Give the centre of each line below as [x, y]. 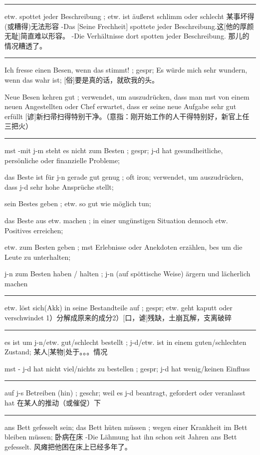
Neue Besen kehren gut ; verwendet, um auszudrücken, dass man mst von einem [127, 96]
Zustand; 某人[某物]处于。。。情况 [56, 352]
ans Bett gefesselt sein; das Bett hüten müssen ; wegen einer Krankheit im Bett [126, 427]
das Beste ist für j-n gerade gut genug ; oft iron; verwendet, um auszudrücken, [124, 177]
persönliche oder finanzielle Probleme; [62, 160]
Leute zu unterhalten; [38, 257]
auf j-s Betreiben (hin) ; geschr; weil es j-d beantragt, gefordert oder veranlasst [125, 393]
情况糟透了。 [25, 45]
